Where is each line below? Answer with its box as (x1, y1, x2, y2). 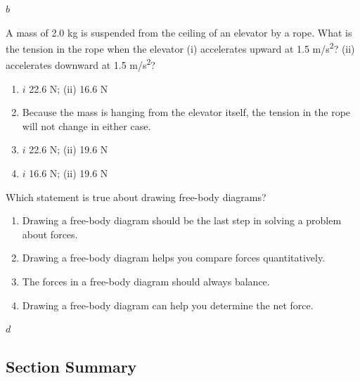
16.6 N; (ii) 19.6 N (29, 166, 108, 181)
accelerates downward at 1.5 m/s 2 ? (6, 56, 155, 72)
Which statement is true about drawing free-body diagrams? (6, 189, 266, 204)
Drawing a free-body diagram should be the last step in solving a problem (22, 213, 342, 228)
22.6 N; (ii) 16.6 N (29, 81, 108, 96)
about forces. (22, 226, 78, 241)
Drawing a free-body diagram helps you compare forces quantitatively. (22, 250, 326, 265)
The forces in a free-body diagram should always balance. (22, 274, 270, 289)
